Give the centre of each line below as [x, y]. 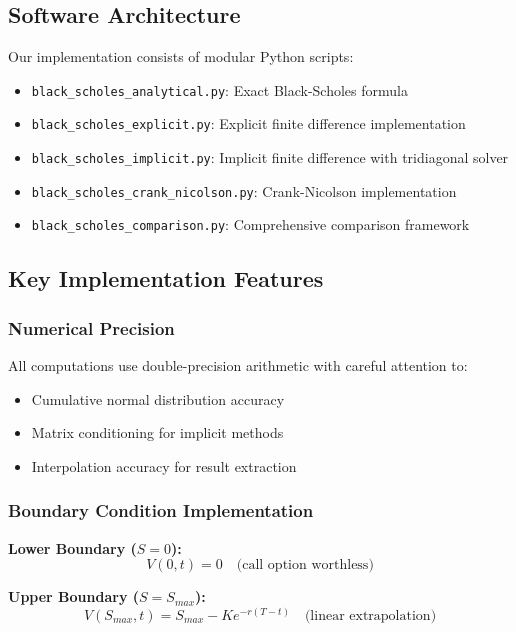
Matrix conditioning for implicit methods [157, 432]
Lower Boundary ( [72, 547]
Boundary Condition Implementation [161, 510]
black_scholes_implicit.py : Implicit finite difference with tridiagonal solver [270, 157]
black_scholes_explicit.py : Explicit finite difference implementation [248, 123]
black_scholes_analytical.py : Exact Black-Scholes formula [219, 89]
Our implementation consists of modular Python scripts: [181, 56]
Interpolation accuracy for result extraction [164, 465]
